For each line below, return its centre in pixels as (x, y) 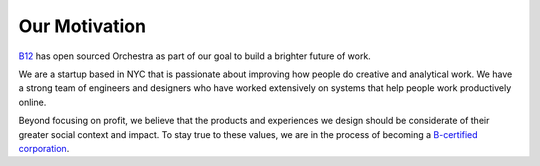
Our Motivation (82, 26)
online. (32, 102)
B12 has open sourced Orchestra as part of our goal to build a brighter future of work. (195, 56)
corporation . (44, 148)
